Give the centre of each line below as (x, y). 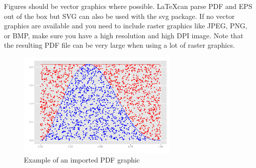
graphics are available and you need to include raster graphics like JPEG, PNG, (126, 26)
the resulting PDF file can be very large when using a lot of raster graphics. (120, 45)
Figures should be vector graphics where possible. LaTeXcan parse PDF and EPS (128, 6)
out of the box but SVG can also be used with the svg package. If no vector (119, 16)
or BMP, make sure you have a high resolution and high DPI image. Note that (124, 35)
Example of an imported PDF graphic (82, 160)
